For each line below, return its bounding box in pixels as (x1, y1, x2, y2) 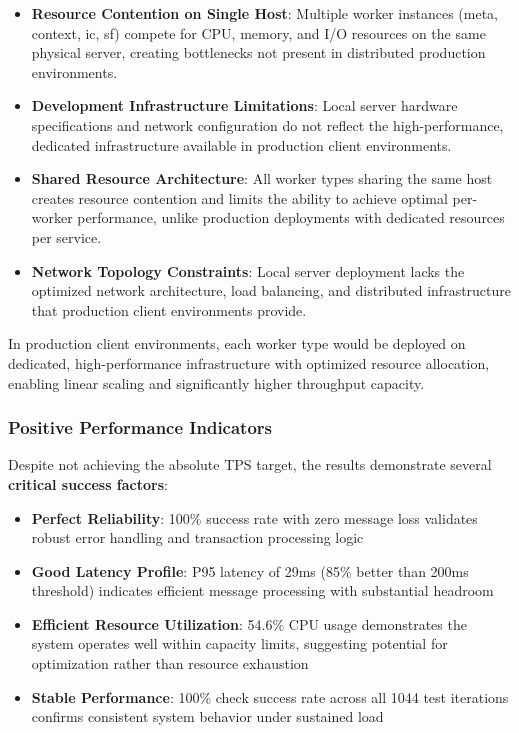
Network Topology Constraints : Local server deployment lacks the (31, 260, 465, 281)
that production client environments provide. (31, 299, 307, 320)
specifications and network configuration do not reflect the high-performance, (31, 114, 504, 135)
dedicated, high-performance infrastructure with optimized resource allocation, (8, 352, 490, 373)
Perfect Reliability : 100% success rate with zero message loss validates (31, 507, 478, 528)
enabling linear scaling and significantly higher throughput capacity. (8, 372, 425, 393)
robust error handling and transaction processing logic (31, 527, 364, 548)
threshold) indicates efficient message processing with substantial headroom (31, 580, 494, 601)
